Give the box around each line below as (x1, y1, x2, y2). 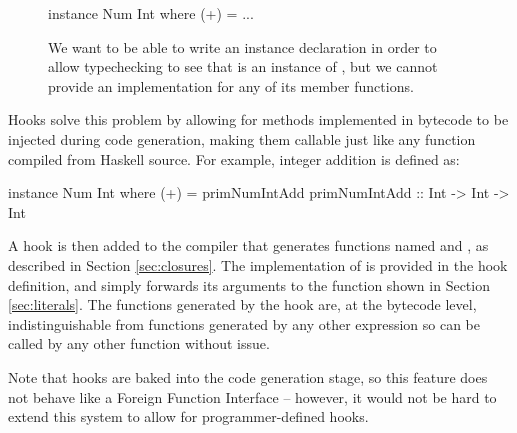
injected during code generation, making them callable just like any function (8, 128, 476, 149)
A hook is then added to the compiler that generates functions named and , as (8, 235, 489, 256)
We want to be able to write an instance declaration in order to (48, 36, 437, 57)
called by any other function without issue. (8, 333, 270, 354)
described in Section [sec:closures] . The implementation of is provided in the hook (8, 254, 508, 275)
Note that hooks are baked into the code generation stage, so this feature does (8, 366, 488, 387)
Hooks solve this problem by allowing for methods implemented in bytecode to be (8, 109, 509, 130)
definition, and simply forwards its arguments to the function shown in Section (8, 274, 490, 295)
